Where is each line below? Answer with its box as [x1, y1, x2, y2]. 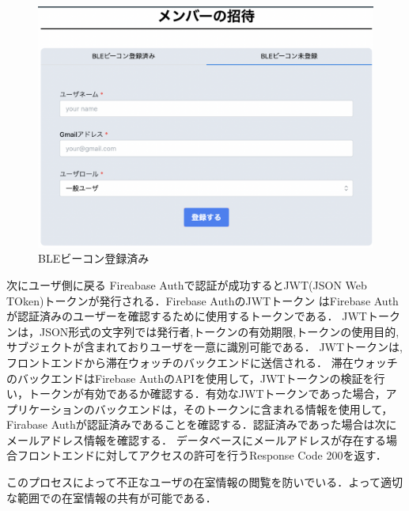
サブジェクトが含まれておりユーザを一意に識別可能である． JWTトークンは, [6, 339, 403, 355]
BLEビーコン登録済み [38, 250, 150, 267]
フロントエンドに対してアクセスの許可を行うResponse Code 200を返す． [17, 447, 387, 464]
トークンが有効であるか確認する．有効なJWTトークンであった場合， [28, 385, 386, 402]
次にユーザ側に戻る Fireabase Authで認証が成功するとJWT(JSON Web [6, 276, 367, 293]
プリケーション [6, 400, 84, 417]
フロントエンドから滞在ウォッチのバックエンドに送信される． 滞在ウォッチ [6, 354, 398, 370]
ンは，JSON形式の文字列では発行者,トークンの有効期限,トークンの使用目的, [6, 323, 400, 339]
